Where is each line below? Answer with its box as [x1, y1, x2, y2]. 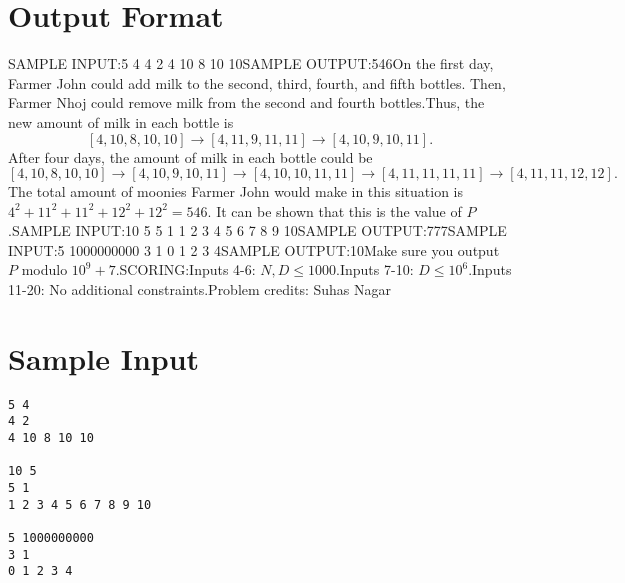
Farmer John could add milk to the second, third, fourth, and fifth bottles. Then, [8, 72, 506, 93]
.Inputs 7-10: [336, 259, 414, 280]
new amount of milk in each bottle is [8, 111, 234, 132]
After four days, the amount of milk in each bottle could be [8, 146, 373, 167]
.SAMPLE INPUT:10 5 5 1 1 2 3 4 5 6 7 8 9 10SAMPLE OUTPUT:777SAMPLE [8, 220, 507, 241]
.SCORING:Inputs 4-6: [115, 259, 256, 280]
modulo [21, 259, 68, 280]
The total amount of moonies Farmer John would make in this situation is [8, 181, 463, 202]
